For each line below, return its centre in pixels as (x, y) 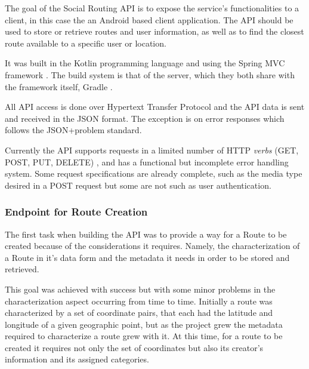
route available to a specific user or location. (86, 43)
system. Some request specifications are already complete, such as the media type (154, 173)
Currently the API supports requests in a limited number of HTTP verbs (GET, (152, 150)
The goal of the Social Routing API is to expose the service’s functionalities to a (152, 8)
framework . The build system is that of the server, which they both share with (150, 74)
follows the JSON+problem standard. (73, 130)
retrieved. (22, 269)
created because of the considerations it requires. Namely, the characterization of (152, 246)
